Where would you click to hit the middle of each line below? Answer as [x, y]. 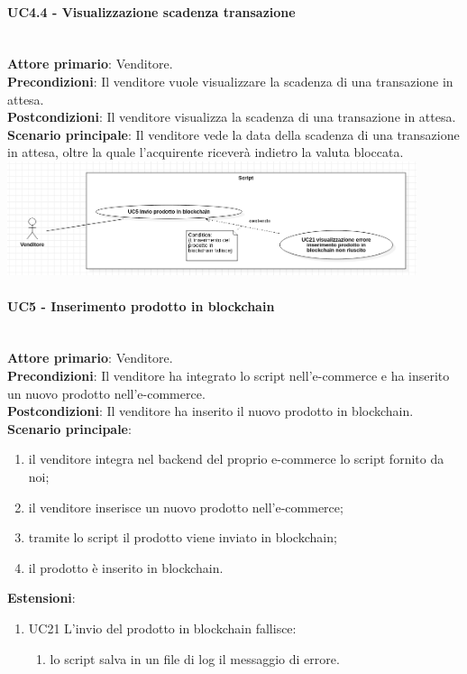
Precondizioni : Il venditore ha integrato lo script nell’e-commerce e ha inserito [229, 375]
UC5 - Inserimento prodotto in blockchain [141, 305]
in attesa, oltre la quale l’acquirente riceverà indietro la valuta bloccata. [206, 152]
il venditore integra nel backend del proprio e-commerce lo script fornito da [236, 459]
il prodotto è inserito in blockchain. [126, 567]
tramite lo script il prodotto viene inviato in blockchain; [183, 537]
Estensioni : [41, 598]
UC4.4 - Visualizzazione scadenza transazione [151, 11]
